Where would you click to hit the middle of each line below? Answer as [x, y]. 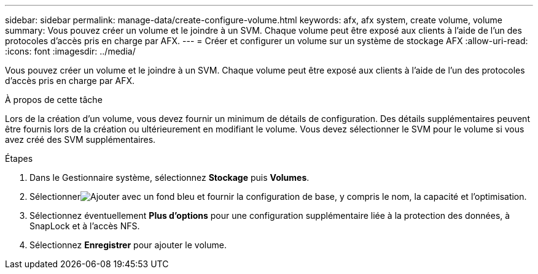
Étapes [19, 158]
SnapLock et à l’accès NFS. [85, 226]
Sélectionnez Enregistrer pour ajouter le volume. [128, 245]
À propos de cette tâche [54, 100]
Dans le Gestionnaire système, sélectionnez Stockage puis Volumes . [170, 177]
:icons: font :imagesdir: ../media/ [70, 51]
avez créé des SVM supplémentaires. [80, 139]
